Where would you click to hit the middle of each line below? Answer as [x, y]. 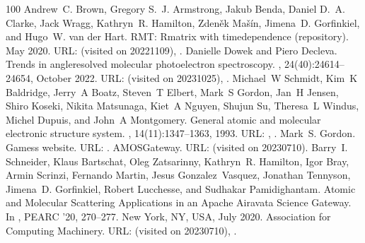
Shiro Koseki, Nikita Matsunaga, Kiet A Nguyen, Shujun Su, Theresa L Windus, [182, 106]
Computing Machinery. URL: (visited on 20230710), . [121, 230]
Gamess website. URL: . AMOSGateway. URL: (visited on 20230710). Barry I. [177, 147]
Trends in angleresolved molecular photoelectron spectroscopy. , [144, 64]
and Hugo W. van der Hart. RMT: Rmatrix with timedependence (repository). [177, 36]
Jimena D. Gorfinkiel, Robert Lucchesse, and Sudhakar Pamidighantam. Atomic [181, 188]
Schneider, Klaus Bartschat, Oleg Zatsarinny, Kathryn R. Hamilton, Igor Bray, [178, 161]
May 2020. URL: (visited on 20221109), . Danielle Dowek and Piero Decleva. [172, 50]
